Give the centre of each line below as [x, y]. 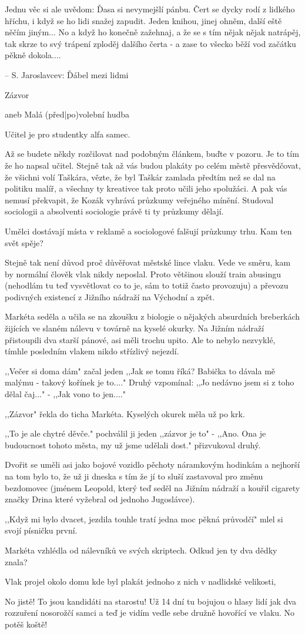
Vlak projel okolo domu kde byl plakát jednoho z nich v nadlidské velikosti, [140, 581]
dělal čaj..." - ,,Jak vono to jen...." [65, 394]
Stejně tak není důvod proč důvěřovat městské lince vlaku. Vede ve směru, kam [148, 262]
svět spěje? [24, 242]
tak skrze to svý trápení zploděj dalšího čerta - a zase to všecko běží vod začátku [150, 43]
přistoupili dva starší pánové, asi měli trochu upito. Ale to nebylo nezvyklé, [140, 339]
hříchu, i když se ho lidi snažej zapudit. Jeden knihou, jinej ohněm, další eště [143, 20]
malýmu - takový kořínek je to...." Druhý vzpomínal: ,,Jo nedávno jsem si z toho [150, 382]
